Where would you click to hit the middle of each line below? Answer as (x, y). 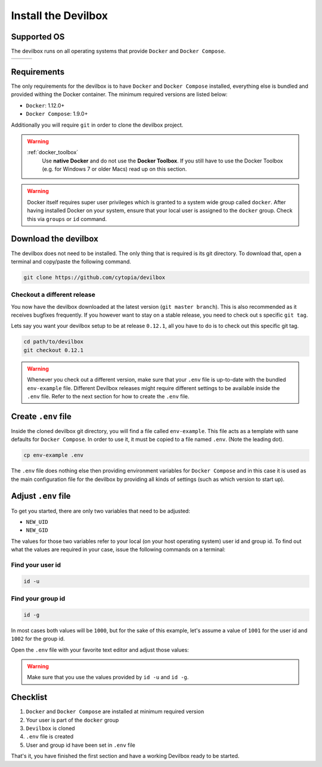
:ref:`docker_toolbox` (53, 152)
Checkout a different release (53, 294)
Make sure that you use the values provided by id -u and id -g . (108, 677)
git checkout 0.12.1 (53, 350)
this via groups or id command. (67, 219)
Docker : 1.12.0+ (45, 105)
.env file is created (50, 737)
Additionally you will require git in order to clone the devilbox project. (97, 125)
